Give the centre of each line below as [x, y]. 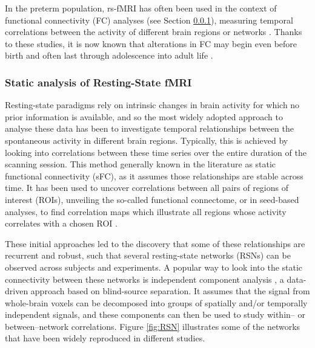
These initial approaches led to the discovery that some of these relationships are [155, 243]
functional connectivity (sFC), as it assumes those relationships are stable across [154, 176]
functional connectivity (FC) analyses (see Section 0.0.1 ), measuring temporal [149, 20]
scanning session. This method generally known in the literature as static [141, 164]
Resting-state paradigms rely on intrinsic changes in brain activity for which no [152, 105]
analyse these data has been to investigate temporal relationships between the [149, 128]
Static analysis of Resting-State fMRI [98, 82]
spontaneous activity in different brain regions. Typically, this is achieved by [147, 140]
